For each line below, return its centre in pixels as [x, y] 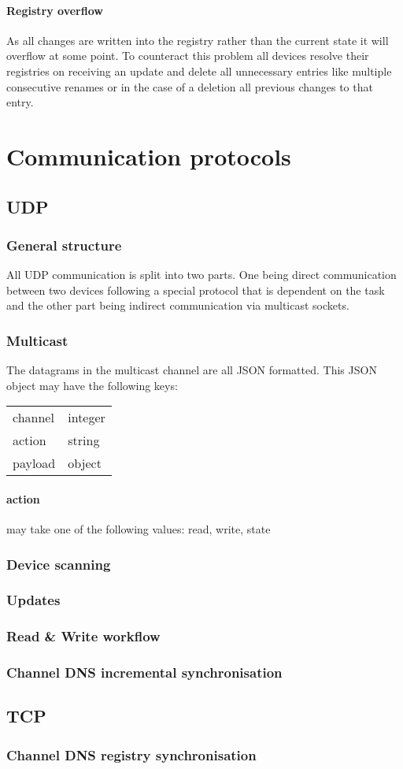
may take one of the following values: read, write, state [139, 529]
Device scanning [59, 564]
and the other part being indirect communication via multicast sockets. [178, 305]
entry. [20, 102]
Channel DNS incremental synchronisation [144, 672]
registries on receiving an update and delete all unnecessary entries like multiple [199, 71]
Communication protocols [149, 156]
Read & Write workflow [83, 636]
